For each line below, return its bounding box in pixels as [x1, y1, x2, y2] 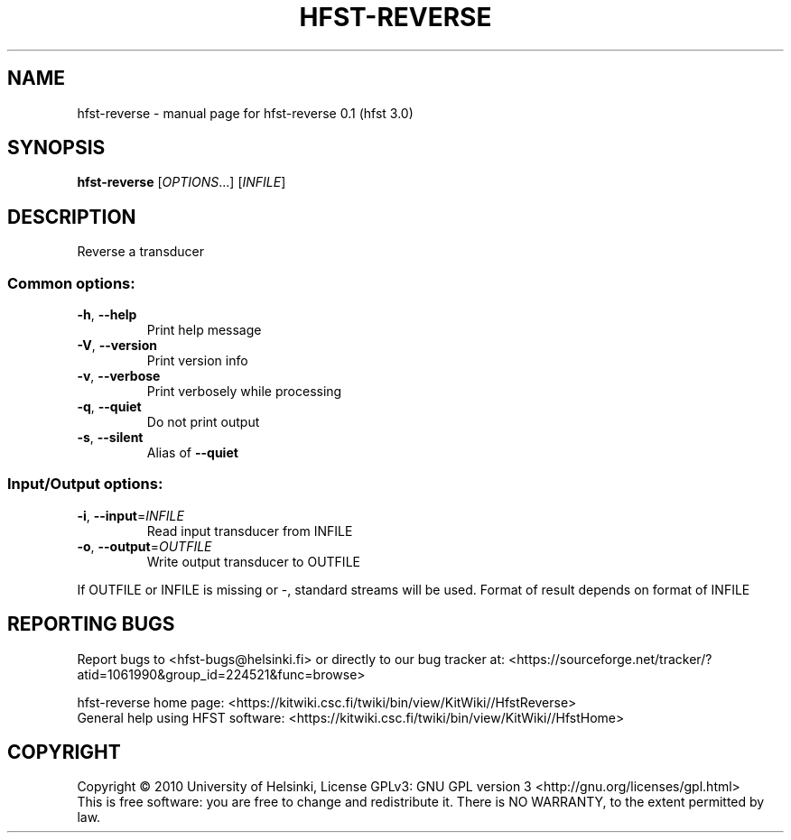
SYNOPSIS [7, 136, 106, 160]
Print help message [146, 322, 262, 338]
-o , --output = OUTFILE [77, 538, 212, 554]
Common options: [7, 273, 135, 292]
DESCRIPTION [7, 205, 136, 228]
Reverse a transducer [77, 244, 205, 260]
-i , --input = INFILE [77, 507, 184, 523]
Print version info [146, 353, 248, 369]
